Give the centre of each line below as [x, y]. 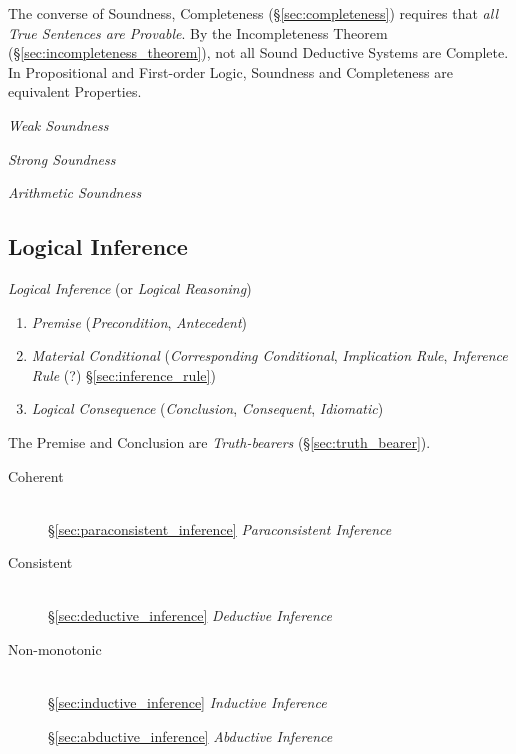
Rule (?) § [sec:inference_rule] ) [123, 374]
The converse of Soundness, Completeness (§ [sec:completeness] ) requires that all [253, 13]
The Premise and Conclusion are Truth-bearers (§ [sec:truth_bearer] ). [219, 441]
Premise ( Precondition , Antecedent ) [139, 321]
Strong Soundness [62, 158]
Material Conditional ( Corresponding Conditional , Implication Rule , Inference [269, 355]
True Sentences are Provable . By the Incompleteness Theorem [198, 32]
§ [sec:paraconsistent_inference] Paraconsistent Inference [220, 528]
